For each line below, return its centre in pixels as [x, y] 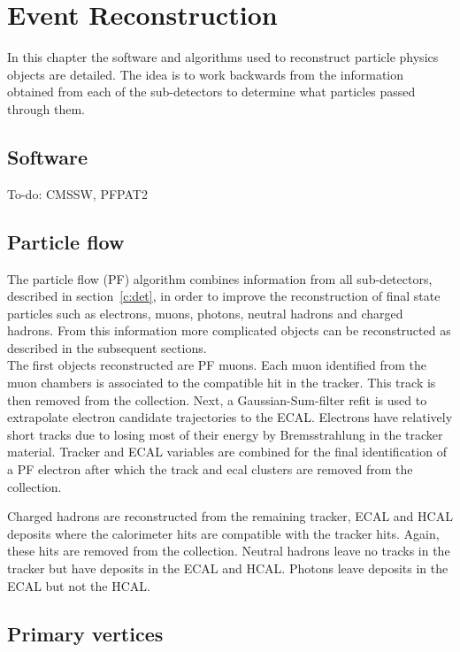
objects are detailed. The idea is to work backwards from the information [206, 74]
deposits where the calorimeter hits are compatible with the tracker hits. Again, [223, 533]
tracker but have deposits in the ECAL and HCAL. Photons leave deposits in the [228, 568]
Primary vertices [85, 633]
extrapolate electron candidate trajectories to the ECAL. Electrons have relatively [230, 417]
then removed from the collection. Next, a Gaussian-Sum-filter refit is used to [217, 399]
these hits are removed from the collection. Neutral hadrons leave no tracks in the [229, 551]
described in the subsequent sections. [107, 347]
